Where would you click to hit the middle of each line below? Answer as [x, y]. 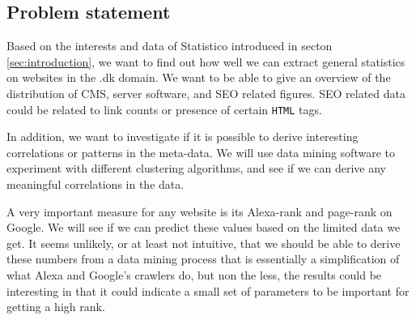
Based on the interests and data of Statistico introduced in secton [170, 46]
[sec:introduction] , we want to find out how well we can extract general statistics [206, 61]
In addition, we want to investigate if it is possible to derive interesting [183, 137]
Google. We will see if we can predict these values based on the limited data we [204, 227]
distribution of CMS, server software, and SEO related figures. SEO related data [206, 93]
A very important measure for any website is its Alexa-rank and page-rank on [200, 211]
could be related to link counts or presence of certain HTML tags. [164, 109]
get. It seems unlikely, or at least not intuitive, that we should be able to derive [204, 243]
